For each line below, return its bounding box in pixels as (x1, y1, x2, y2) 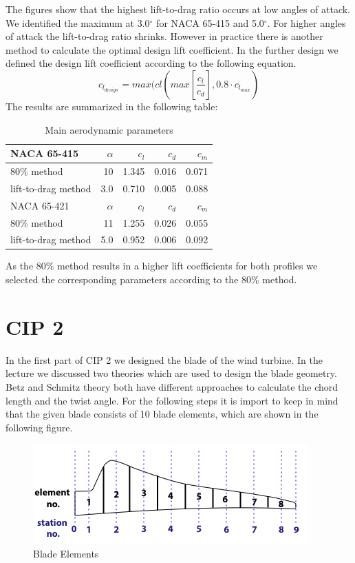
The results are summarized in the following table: (6, 99, 218, 113)
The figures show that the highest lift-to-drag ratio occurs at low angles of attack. (6, 2, 351, 16)
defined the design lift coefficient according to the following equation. (6, 56, 297, 70)
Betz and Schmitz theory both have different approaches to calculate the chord (6, 379, 338, 393)
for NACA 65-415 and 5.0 (156, 15, 264, 30)
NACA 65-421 (10, 198, 69, 212)
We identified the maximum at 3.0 (6, 15, 150, 30)
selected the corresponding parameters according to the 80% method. (6, 272, 297, 287)
